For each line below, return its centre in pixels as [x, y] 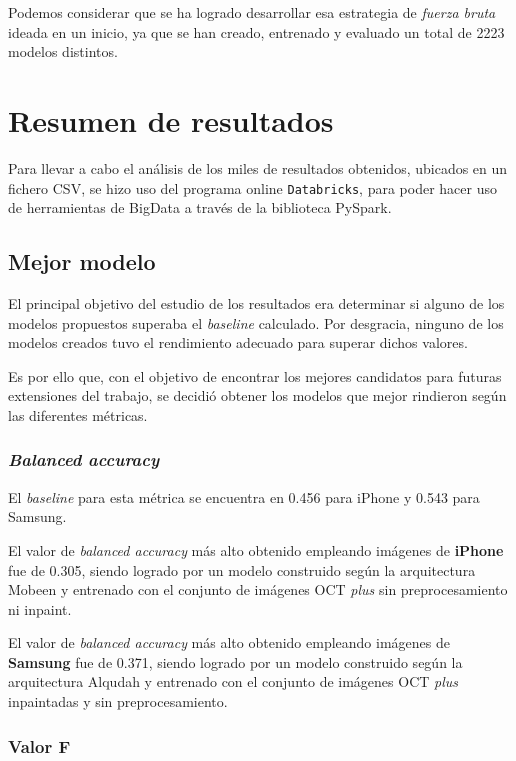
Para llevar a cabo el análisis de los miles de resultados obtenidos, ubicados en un [258, 167]
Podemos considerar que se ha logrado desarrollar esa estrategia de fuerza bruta [252, 12]
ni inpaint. [40, 608]
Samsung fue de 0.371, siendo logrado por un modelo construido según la [235, 661]
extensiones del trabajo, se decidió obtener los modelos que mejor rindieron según [257, 395]
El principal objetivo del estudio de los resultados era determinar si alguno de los [256, 302]
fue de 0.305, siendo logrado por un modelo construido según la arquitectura [242, 569]
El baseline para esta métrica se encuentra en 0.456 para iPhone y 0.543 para [244, 496]
